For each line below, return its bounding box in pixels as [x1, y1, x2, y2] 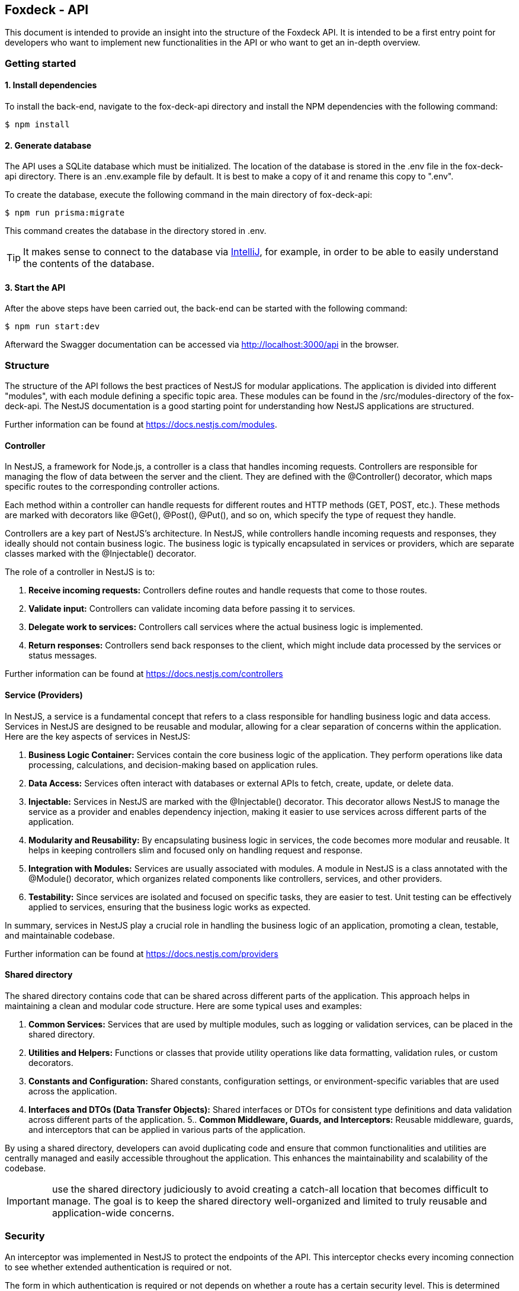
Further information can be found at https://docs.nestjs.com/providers [5, 948, 278, 959]
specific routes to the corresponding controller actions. [5, 481, 220, 492]
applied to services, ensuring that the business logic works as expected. [28, 901, 311, 912]
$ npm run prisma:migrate [5, 208, 125, 218]
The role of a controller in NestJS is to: [5, 567, 155, 577]
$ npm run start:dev [5, 322, 100, 332]
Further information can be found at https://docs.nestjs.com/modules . [5, 419, 277, 430]
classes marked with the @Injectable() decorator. [5, 548, 197, 559]
